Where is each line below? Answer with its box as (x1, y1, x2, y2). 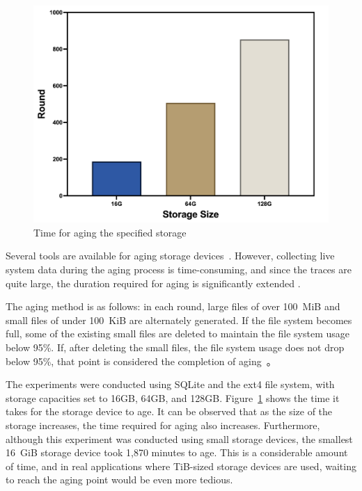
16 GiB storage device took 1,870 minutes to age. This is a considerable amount (6, 445, 348, 460)
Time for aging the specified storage (33, 225, 187, 239)
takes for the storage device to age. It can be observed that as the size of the (6, 404, 333, 419)
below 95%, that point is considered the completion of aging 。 (6, 353, 276, 368)
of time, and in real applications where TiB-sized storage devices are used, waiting (6, 458, 356, 473)
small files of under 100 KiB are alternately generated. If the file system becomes (6, 312, 352, 327)
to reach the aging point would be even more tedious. (6, 472, 233, 487)
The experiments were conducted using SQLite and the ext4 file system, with (6, 377, 335, 392)
